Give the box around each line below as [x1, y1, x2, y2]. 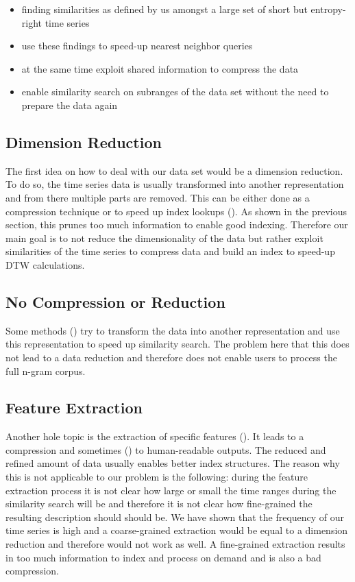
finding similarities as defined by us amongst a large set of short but [21, 2, 308, 16]
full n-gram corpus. [5, 363, 86, 378]
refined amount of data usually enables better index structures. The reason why [5, 456, 340, 470]
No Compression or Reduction [5, 291, 225, 312]
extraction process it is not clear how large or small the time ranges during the [5, 483, 336, 497]
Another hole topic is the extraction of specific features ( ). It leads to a [5, 429, 304, 444]
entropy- [310, 2, 346, 16]
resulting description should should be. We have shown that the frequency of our [5, 509, 345, 524]
